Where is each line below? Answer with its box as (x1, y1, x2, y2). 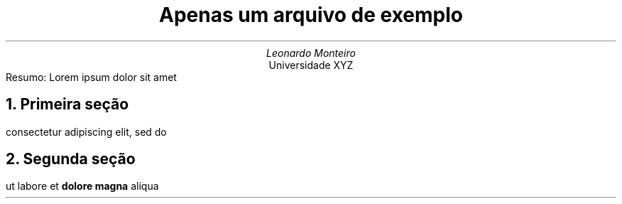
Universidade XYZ (268, 58, 354, 71)
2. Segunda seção (6, 150, 136, 168)
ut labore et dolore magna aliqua (6, 180, 159, 193)
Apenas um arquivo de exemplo (159, 3, 463, 27)
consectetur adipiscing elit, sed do (6, 125, 167, 138)
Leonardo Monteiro (266, 46, 356, 59)
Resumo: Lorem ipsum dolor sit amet (6, 70, 177, 83)
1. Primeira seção (6, 95, 129, 114)
